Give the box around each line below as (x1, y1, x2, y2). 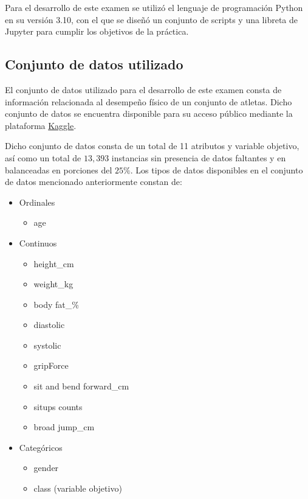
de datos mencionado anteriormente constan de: (5, 175, 182, 188)
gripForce (33, 359, 69, 372)
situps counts (33, 400, 83, 413)
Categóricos (19, 441, 63, 453)
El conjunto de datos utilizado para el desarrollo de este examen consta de (5, 83, 282, 96)
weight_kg (33, 277, 74, 290)
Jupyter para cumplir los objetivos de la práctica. (5, 25, 189, 38)
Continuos (19, 236, 57, 249)
